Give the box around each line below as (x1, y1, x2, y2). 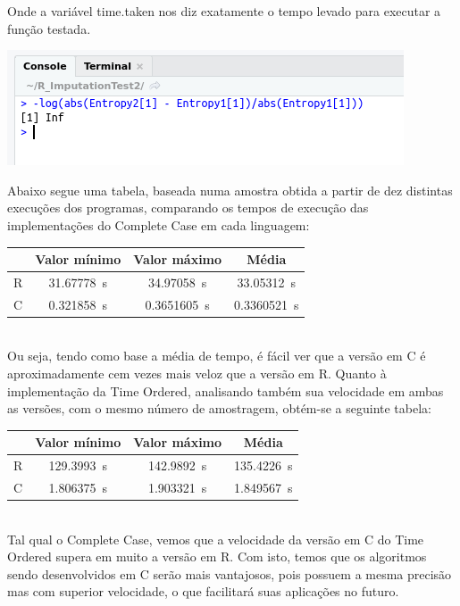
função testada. (7, 19, 91, 37)
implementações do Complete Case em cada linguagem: (7, 215, 310, 234)
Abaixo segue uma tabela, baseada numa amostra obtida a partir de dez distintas (7, 180, 453, 199)
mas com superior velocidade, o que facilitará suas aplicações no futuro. (7, 582, 399, 601)
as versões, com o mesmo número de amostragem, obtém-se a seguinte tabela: (7, 399, 431, 418)
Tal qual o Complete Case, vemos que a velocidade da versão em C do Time (7, 529, 424, 548)
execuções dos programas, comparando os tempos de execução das (7, 198, 369, 217)
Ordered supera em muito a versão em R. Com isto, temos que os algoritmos (7, 547, 427, 566)
